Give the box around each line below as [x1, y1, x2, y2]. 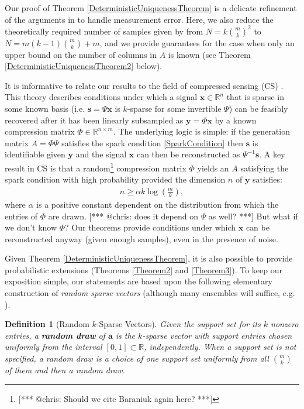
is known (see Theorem [168, 48, 251, 60]
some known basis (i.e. [5, 102, 85, 115]
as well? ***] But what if [208, 209, 298, 222]
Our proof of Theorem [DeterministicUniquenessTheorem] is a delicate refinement [5, 2, 297, 13]
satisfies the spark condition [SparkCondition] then [61, 136, 244, 149]
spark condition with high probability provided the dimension [5, 173, 226, 185]
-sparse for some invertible [127, 102, 222, 115]
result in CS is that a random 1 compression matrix [5, 160, 186, 174]
